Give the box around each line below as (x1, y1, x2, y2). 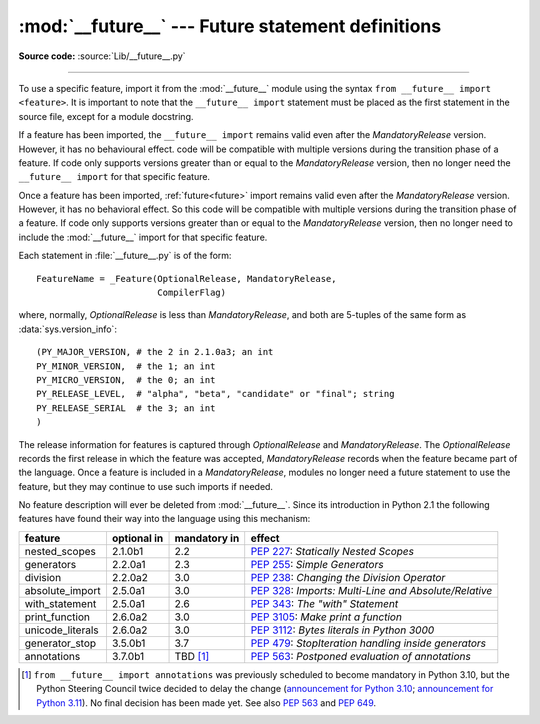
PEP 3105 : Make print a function (250, 610, 402, 624)
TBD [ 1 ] (174, 649, 210, 663)
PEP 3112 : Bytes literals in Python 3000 (250, 623, 435, 637)
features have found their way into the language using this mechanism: (18, 513, 311, 525)
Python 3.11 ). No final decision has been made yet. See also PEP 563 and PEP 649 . (36, 696, 377, 709)
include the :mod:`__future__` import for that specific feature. (18, 231, 268, 243)
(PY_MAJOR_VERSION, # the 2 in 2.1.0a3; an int (36, 346, 274, 358)
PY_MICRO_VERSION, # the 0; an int (36, 374, 216, 385)
